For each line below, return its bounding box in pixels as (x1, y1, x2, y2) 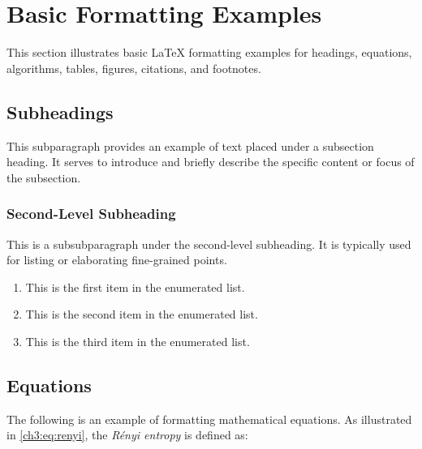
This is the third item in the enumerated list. (25, 332, 250, 349)
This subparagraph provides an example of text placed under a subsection (6, 137, 374, 154)
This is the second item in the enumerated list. (25, 306, 258, 323)
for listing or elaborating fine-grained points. (6, 251, 227, 268)
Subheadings (6, 99, 114, 124)
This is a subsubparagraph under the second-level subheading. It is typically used (6, 235, 411, 252)
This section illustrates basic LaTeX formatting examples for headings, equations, (6, 44, 412, 61)
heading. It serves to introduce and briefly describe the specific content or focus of (6, 153, 415, 170)
